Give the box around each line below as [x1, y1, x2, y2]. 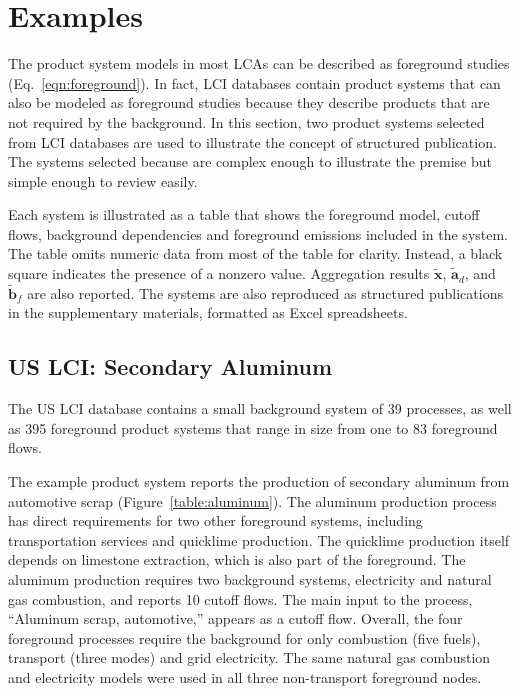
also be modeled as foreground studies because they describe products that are [8, 92, 490, 113]
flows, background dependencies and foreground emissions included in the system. [8, 223, 509, 244]
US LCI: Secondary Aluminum [8, 351, 333, 382]
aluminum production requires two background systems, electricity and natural [8, 569, 492, 590]
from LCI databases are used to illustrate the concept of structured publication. [8, 131, 497, 152]
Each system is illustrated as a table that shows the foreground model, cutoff [8, 204, 480, 225]
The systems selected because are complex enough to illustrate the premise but [8, 151, 492, 172]
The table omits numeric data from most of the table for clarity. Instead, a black [8, 243, 503, 264]
